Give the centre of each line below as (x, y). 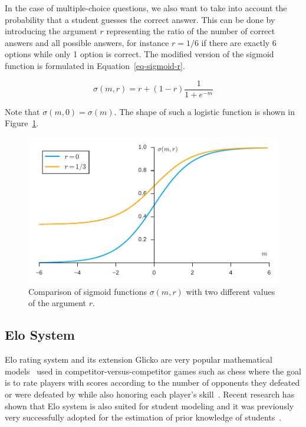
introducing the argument (51, 31)
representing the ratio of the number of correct (191, 31)
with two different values (231, 291)
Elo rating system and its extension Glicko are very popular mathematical (139, 359)
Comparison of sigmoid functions (88, 291)
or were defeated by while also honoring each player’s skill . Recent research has (150, 394)
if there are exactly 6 (239, 42)
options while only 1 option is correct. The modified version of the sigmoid (139, 54)
